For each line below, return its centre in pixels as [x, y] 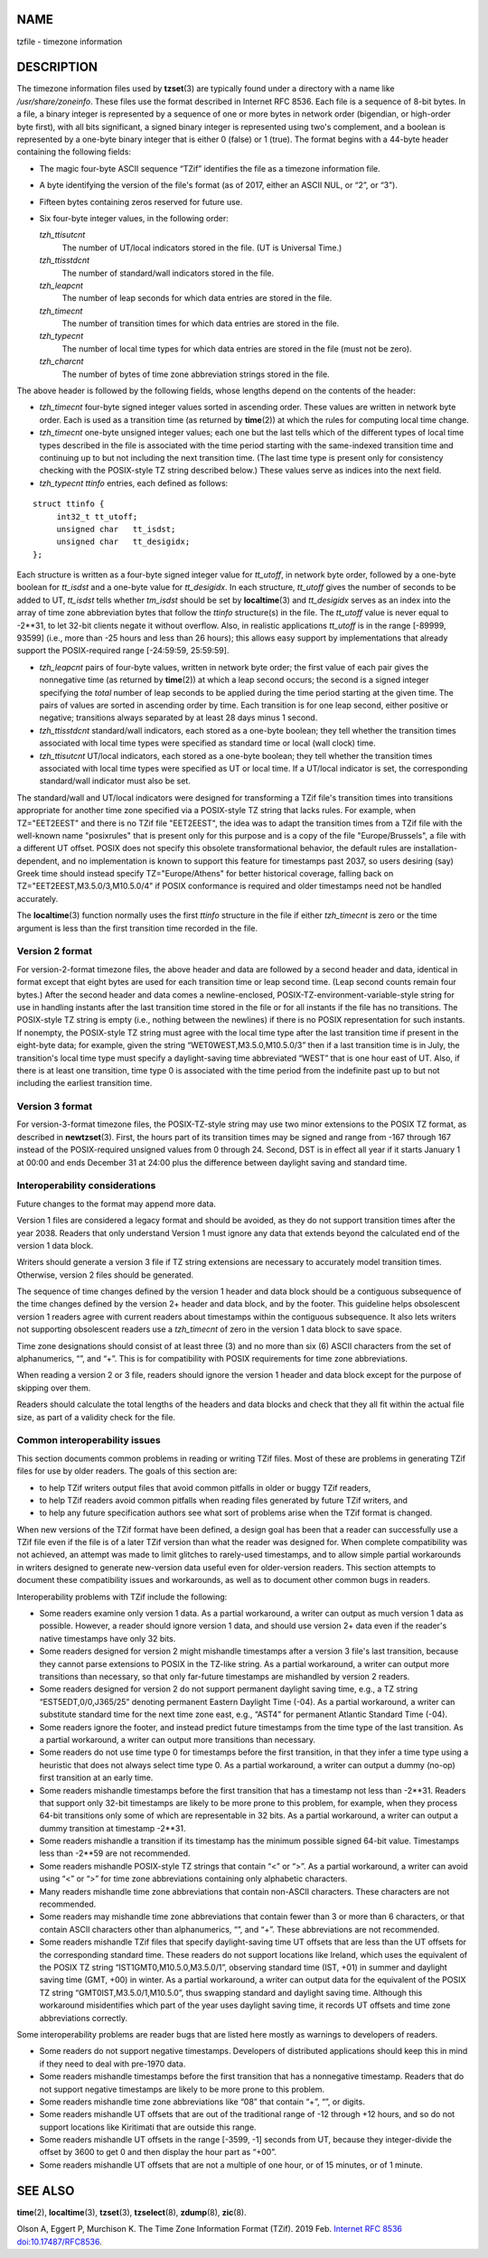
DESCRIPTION [57, 67]
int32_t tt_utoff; [97, 516]
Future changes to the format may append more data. [117, 1204]
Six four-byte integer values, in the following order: [134, 218]
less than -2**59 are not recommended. [115, 1853]
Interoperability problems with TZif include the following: [122, 1597]
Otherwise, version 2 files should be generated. [105, 1275]
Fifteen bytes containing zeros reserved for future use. [141, 201]
